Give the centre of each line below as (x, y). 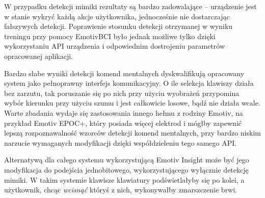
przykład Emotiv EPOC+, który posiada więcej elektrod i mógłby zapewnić (123, 123)
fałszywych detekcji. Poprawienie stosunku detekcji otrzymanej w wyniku (118, 26)
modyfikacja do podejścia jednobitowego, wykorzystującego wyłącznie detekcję (126, 169)
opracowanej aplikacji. (39, 56)
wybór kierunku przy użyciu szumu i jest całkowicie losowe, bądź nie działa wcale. (132, 103)
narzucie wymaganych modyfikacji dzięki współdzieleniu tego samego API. (121, 142)
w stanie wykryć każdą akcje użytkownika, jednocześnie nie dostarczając (117, 16)
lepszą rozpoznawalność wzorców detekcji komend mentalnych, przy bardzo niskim (132, 133)
